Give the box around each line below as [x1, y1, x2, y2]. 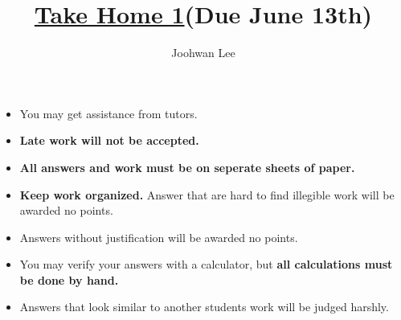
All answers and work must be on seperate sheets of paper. [19, 158, 355, 175]
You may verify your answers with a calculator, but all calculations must [19, 256, 393, 273]
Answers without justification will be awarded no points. [19, 228, 298, 245]
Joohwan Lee [171, 44, 235, 61]
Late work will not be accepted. [19, 132, 199, 149]
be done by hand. [19, 271, 119, 288]
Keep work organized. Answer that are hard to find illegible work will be [19, 186, 395, 203]
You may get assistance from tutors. [19, 105, 198, 121]
